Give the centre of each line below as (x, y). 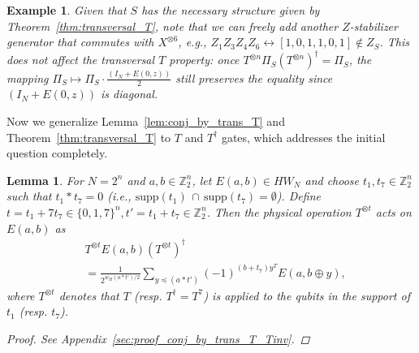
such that (29, 196)
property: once (204, 60)
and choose (332, 180)
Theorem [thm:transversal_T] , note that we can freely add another (173, 26)
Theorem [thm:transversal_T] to (89, 137)
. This (394, 42)
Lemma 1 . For (45, 180)
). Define (298, 196)
